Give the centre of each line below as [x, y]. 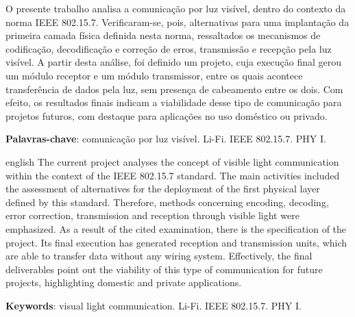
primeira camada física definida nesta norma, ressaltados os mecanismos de [163, 35]
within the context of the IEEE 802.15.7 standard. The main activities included [173, 175]
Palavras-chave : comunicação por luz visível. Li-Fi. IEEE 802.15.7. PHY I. [166, 139]
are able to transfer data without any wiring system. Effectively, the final [159, 256]
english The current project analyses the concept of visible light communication [172, 161]
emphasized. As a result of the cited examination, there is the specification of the [176, 228]
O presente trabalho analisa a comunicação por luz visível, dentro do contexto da [176, 8]
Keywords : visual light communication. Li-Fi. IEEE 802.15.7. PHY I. [154, 305]
